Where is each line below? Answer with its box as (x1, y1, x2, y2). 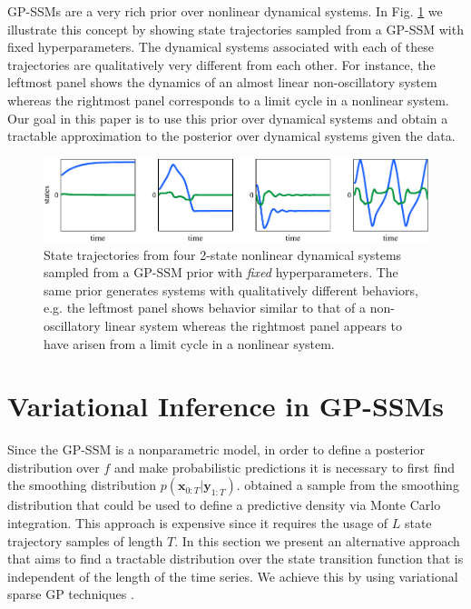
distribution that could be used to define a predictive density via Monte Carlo (7, 495, 441, 514)
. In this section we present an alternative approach (174, 531, 460, 550)
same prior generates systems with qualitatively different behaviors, (44, 280, 418, 299)
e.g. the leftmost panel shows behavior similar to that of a (44, 298, 367, 317)
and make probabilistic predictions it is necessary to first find (113, 457, 456, 476)
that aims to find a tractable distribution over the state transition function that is (7, 549, 464, 568)
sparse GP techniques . (7, 584, 134, 604)
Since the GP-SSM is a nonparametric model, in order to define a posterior (7, 440, 425, 459)
